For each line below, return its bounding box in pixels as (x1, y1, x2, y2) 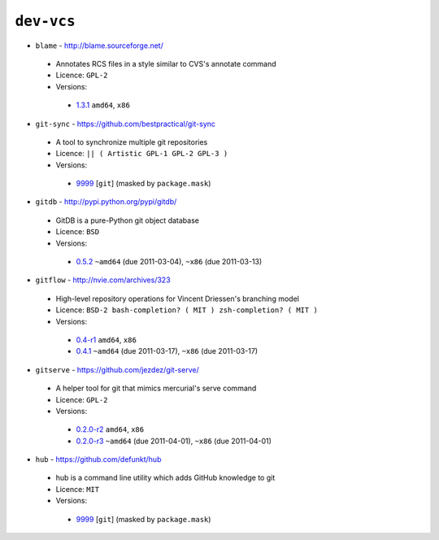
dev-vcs (15, 12, 76, 30)
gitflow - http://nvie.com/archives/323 (35, 275, 171, 285)
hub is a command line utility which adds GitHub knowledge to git (55, 472, 276, 483)
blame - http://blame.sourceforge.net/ (35, 41, 164, 50)
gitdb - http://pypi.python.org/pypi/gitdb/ (35, 197, 177, 207)
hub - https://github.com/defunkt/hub (35, 455, 162, 464)
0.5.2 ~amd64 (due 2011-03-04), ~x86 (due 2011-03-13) (76, 257, 263, 267)
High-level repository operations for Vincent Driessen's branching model (55, 294, 300, 303)
